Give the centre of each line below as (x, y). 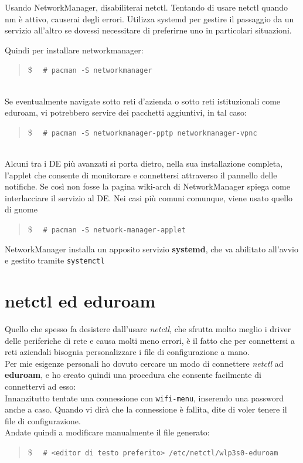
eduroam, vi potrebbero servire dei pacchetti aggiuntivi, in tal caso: (126, 112)
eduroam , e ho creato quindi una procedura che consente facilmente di (133, 375)
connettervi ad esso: (40, 386)
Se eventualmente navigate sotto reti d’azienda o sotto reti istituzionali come (143, 101)
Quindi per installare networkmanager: (74, 50)
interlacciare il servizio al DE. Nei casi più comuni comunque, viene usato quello (149, 197)
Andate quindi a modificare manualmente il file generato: (107, 432)
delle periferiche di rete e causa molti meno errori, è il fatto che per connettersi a (150, 340)
